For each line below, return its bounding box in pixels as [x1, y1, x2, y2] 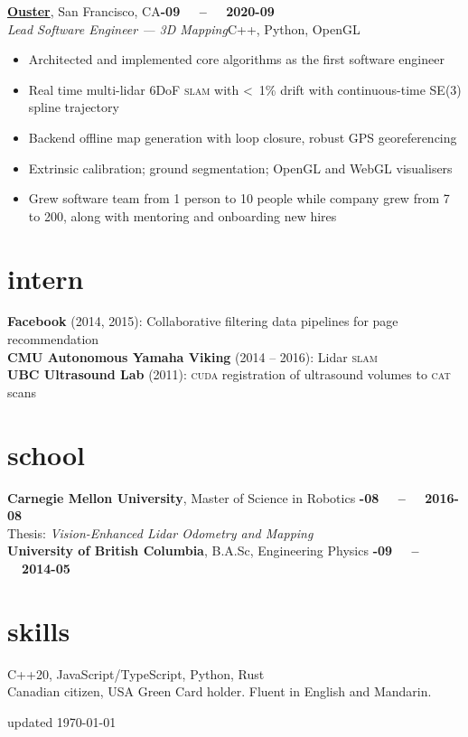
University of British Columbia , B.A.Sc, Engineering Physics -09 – [7, 541, 419, 560]
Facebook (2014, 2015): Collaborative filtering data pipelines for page [7, 312, 398, 331]
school [7, 435, 86, 472]
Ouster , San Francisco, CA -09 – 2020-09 [7, 2, 275, 20]
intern [7, 259, 84, 296]
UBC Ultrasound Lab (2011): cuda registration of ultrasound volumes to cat [7, 365, 451, 384]
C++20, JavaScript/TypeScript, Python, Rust [7, 664, 265, 683]
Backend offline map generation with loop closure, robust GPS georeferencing [28, 127, 457, 146]
